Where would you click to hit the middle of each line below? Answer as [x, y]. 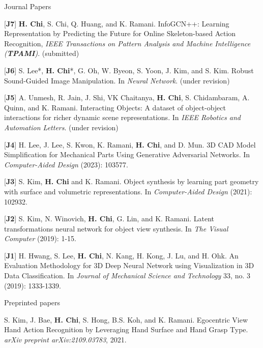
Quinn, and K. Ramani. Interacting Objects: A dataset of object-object [115, 107]
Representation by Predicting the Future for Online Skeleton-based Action [120, 33]
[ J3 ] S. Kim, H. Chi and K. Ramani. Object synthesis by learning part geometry [131, 181]
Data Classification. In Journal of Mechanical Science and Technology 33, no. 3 [127, 275]
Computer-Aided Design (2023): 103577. [66, 164]
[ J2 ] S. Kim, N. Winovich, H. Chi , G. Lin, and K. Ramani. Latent [109, 219]
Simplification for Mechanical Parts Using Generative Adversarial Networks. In [127, 154]
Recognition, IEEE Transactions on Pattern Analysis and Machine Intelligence [127, 43]
